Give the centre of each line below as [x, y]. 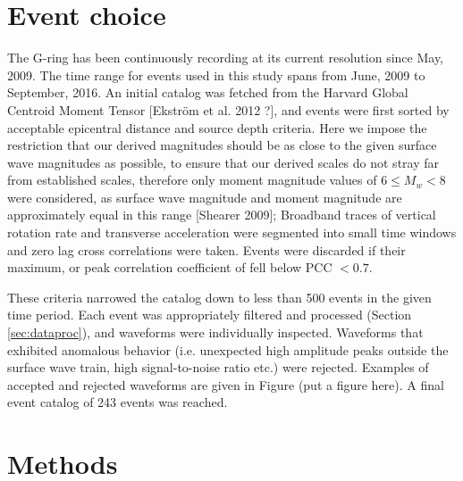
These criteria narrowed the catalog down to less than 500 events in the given [219, 297]
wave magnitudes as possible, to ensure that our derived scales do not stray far [223, 162]
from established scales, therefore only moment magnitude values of [192, 180]
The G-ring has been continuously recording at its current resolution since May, [226, 58]
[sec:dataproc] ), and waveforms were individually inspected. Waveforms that [215, 332]
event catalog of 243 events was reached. [118, 402]
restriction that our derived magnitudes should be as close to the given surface [222, 145]
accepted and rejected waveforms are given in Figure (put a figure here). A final [226, 384]
